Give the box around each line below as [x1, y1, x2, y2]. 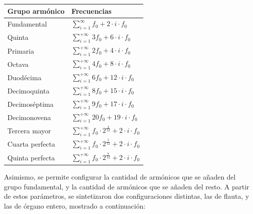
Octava [7, 59, 29, 69]
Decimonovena [7, 112, 51, 122]
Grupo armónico [7, 5, 65, 16]
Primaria [7, 45, 34, 56]
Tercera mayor [7, 125, 51, 135]
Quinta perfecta [7, 152, 55, 162]
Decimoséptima [7, 98, 54, 109]
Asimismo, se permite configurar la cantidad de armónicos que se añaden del [4, 172, 236, 182]
